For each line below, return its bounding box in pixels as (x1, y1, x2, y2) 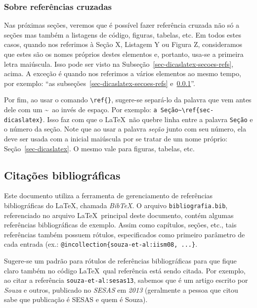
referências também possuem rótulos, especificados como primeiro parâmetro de (4, 229, 245, 239)
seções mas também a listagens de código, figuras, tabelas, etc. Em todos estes (4, 29, 242, 40)
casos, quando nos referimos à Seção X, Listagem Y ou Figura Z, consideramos (4, 39, 243, 49)
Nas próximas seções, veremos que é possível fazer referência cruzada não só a (4, 20, 239, 30)
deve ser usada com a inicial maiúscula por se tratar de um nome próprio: (4, 133, 228, 143)
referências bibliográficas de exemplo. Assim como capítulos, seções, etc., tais (4, 220, 237, 230)
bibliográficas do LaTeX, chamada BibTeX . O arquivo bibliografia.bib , (4, 200, 228, 210)
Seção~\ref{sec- (160, 107, 214, 114)
